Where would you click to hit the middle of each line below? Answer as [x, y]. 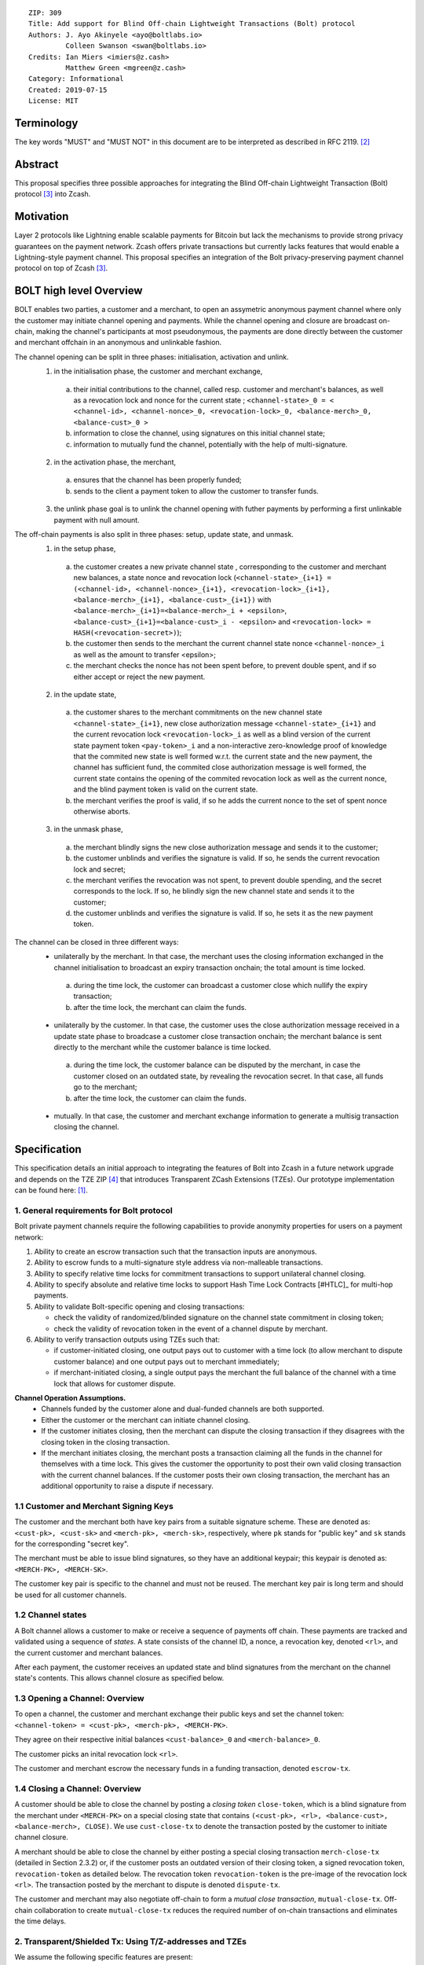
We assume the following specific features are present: [104, 1957]
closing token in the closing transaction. [106, 1442]
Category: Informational [76, 79]
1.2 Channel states [51, 1615]
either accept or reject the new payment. [139, 677]
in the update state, [85, 695]
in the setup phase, [85, 549]
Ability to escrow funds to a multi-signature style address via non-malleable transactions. [179, 1262]
